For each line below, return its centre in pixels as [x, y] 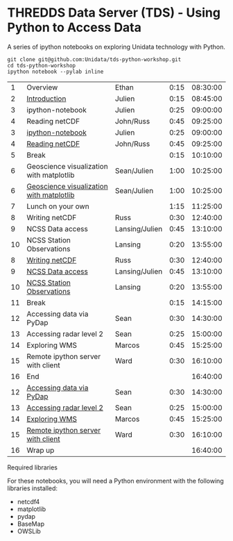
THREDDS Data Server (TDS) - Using [114, 13]
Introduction [46, 99]
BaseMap [31, 524]
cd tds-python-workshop [42, 65]
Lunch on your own [58, 206]
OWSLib [29, 531]
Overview [42, 87]
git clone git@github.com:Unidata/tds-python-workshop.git [94, 59]
